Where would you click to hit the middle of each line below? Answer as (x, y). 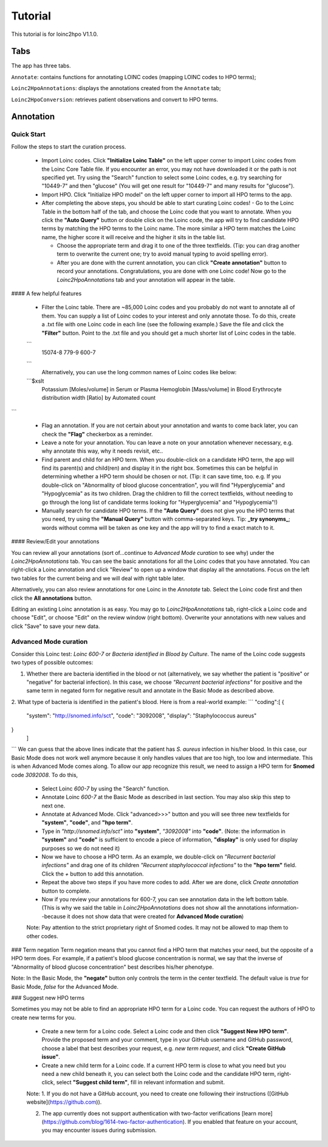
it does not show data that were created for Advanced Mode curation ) (155, 916)
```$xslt (35, 381)
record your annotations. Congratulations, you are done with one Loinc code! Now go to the (172, 271)
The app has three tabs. (41, 66)
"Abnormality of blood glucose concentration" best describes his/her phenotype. (112, 967)
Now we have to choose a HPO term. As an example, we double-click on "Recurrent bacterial (159, 857)
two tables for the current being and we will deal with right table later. (98, 578)
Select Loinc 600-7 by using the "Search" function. (106, 789)
